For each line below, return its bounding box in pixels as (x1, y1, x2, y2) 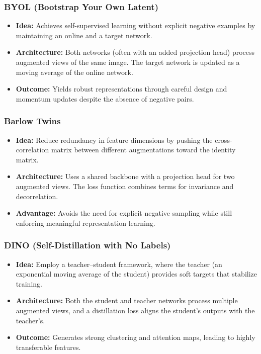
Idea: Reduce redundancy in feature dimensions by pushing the (16, 134, 213, 145)
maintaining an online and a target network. (16, 30, 152, 40)
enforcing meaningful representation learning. (16, 217, 155, 228)
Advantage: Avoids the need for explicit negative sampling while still (16, 208, 232, 218)
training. (16, 278, 42, 289)
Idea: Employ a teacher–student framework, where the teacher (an (16, 258, 222, 269)
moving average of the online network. (16, 66, 133, 77)
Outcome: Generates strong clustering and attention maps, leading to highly (16, 332, 255, 342)
